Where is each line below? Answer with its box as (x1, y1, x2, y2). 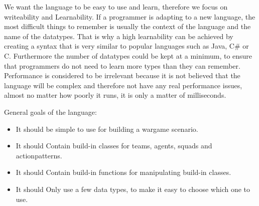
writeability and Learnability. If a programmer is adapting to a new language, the (4, 11, 255, 22)
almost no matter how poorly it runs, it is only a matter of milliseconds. (4, 90, 226, 100)
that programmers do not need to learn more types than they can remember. (4, 60, 240, 71)
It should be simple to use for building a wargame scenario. (16, 123, 198, 134)
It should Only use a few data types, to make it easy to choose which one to (16, 183, 250, 194)
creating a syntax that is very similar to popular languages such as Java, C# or (4, 41, 249, 51)
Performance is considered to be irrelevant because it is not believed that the (4, 70, 240, 81)
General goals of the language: (4, 106, 97, 117)
